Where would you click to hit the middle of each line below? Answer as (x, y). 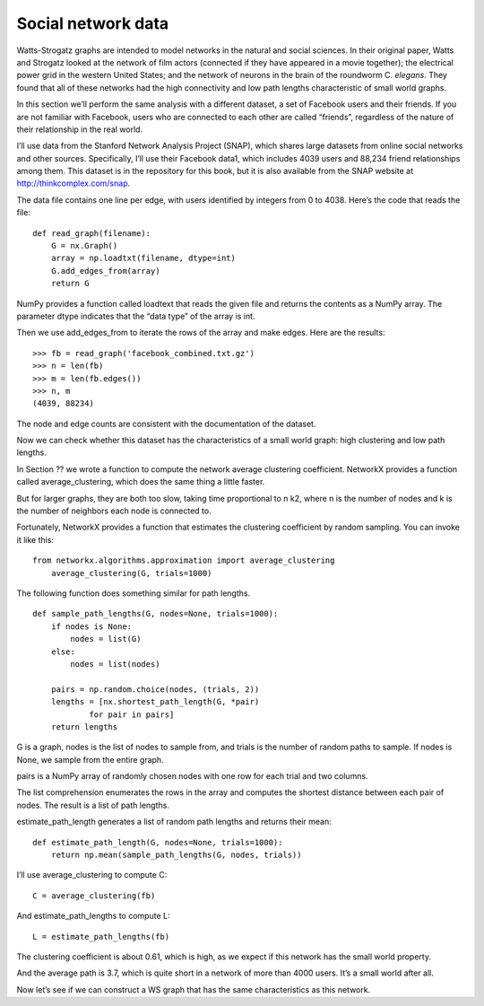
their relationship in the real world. (80, 129)
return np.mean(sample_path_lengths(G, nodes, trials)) (176, 855)
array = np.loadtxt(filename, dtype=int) (143, 258)
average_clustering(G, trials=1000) (131, 573)
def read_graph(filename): (92, 233)
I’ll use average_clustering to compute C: (92, 875)
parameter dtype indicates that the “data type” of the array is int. (136, 316)
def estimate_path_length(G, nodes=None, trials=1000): (158, 842)
